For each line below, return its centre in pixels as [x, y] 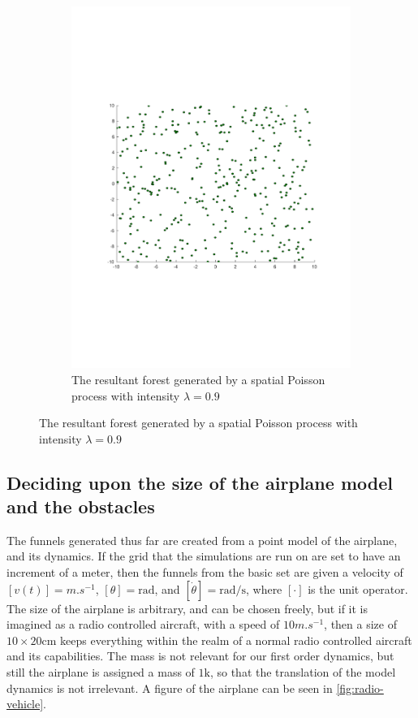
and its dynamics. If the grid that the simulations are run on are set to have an [204, 556]
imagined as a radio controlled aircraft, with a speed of [143, 624]
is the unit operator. [358, 588]
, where [264, 588]
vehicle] [25, 704]
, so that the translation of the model [303, 672]
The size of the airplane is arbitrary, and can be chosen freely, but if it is [187, 608]
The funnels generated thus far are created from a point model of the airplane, [202, 540]
